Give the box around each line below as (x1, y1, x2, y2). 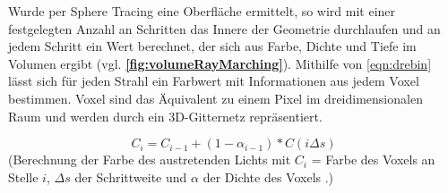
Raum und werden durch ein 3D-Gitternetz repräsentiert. (8, 106, 323, 125)
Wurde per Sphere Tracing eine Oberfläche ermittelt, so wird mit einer (8, 2, 396, 20)
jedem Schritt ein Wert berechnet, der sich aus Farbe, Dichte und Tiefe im (8, 37, 417, 55)
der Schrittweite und (74, 167, 187, 186)
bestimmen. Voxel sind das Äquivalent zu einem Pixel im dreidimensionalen (8, 88, 423, 107)
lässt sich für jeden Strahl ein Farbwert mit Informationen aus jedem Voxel (8, 71, 419, 90)
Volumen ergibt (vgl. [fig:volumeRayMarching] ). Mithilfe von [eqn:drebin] (8, 54, 432, 72)
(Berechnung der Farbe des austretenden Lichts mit (8, 150, 291, 169)
